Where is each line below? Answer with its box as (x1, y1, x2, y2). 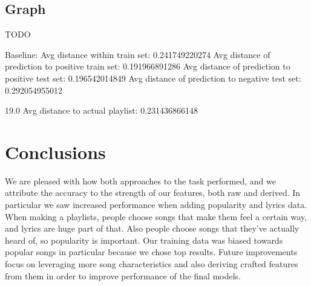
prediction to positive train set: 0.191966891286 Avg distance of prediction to (5, 60, 290, 73)
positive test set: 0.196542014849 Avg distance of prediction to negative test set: (5, 71, 301, 84)
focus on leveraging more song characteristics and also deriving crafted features (5, 258, 298, 270)
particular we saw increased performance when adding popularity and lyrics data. (5, 198, 307, 211)
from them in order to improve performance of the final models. (5, 269, 241, 282)
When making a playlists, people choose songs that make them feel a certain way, (5, 210, 307, 223)
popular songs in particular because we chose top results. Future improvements (5, 245, 298, 258)
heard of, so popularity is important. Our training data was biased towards (5, 233, 283, 246)
